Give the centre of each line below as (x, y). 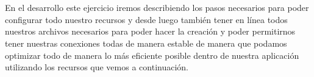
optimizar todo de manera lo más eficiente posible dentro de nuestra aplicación (152, 55)
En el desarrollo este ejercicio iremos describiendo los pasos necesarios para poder (157, 8)
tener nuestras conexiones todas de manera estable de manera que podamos (146, 43)
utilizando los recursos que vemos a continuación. (97, 67)
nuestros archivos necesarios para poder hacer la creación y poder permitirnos (150, 31)
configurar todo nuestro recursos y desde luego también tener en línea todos (146, 19)
